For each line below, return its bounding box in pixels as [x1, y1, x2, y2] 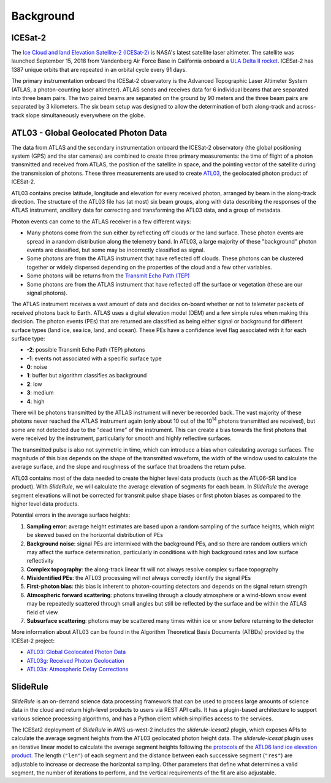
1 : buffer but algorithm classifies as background [26, 372, 147, 379]
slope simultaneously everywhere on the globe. [25, 111, 146, 119]
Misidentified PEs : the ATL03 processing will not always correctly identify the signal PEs [26, 574, 251, 582]
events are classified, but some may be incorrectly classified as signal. [26, 246, 205, 253]
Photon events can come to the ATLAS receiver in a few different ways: [11, 218, 191, 225]
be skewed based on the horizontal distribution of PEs [26, 531, 164, 539]
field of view [26, 608, 58, 616]
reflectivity [26, 557, 54, 565]
